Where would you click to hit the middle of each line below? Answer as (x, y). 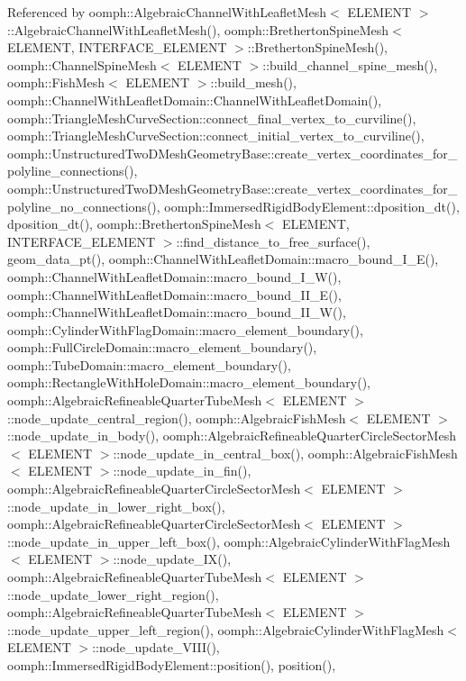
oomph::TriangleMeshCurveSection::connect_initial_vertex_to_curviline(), (216, 136)
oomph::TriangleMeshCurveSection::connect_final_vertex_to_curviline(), (212, 118)
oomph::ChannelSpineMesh (82, 64)
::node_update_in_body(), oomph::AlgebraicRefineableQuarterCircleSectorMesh (232, 436)
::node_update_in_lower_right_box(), (116, 506)
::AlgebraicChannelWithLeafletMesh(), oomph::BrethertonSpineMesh (198, 29)
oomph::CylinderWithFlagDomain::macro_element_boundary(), (185, 329)
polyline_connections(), (73, 171)
